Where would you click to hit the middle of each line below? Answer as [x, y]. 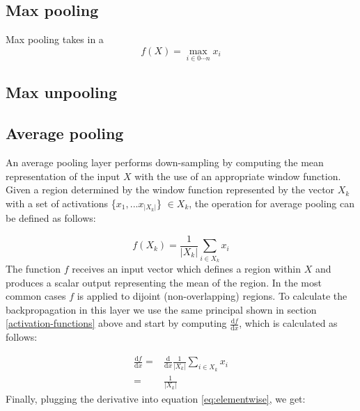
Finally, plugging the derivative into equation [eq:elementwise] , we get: [156, 398]
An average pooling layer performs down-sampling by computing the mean [165, 162]
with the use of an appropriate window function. [238, 176]
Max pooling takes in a [55, 39]
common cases [36, 296]
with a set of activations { [61, 203]
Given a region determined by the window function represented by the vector [170, 190]
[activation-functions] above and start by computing [116, 323]
